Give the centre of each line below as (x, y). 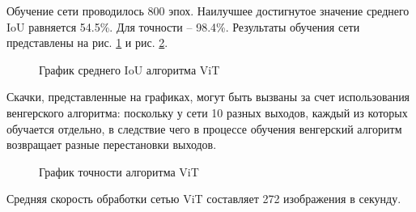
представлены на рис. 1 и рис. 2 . (87, 42)
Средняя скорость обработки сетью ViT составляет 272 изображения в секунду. (204, 199)
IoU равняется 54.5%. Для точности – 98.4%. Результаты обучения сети (183, 26)
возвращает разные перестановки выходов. (112, 144)
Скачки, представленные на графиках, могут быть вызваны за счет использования (208, 97)
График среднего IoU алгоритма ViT (129, 69)
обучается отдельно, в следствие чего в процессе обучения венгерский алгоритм (204, 128)
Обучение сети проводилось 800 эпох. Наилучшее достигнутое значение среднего (208, 11)
